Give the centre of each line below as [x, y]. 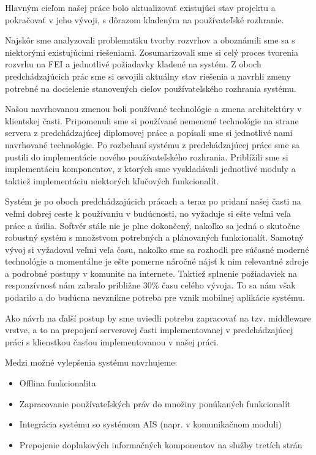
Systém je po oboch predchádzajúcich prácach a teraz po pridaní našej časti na [153, 201]
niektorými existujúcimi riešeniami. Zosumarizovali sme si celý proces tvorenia [152, 52]
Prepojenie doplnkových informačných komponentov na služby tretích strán [161, 444]
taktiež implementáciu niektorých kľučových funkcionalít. [112, 180]
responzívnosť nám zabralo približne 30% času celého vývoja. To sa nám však [150, 285]
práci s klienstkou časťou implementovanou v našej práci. [112, 341]
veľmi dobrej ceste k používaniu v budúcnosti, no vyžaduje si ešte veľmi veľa [148, 213]
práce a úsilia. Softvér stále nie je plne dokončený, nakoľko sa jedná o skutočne [152, 225]
